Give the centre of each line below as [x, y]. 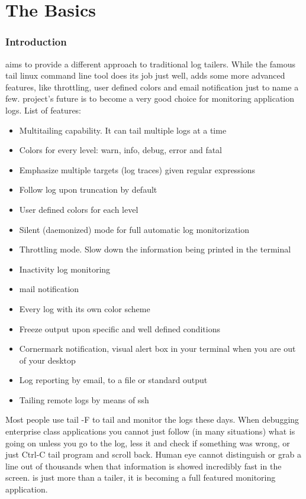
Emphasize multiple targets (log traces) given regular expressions [137, 169]
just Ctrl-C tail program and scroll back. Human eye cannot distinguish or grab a [153, 454]
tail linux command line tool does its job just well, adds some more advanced [145, 75]
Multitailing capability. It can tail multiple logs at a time [123, 130]
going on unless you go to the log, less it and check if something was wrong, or [148, 443]
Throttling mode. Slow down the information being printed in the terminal [155, 249]
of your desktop [47, 360]
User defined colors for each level [79, 209]
